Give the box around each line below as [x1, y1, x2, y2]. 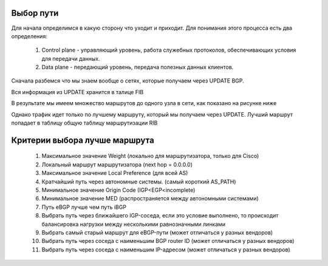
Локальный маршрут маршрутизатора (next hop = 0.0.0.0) [41, 161, 193, 168]
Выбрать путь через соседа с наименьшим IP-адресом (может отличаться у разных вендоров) [41, 246, 291, 253]
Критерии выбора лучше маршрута [11, 135, 154, 145]
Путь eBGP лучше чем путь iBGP [41, 203, 127, 211]
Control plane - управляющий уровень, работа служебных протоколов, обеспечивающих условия [41, 46, 296, 54]
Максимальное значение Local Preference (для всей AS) [41, 169, 188, 177]
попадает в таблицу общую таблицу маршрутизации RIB [11, 119, 158, 127]
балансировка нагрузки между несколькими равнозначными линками [41, 220, 226, 228]
